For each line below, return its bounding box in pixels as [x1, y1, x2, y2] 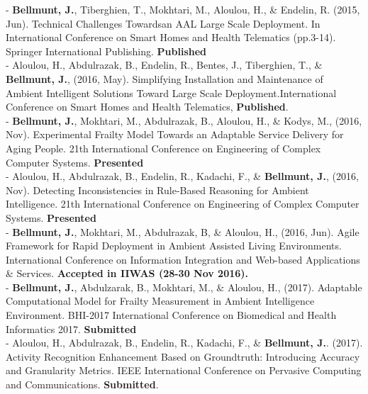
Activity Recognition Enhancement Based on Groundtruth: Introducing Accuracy [6, 349, 360, 364]
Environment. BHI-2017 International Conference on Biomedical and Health [6, 308, 337, 322]
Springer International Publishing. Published [6, 43, 207, 58]
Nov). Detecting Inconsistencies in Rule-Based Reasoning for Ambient [6, 182, 309, 197]
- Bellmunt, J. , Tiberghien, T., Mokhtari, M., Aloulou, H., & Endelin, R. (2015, [6, 2, 360, 16]
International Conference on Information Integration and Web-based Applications [6, 252, 360, 266]
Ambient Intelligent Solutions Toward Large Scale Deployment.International [6, 85, 337, 100]
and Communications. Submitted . [6, 377, 159, 392]
